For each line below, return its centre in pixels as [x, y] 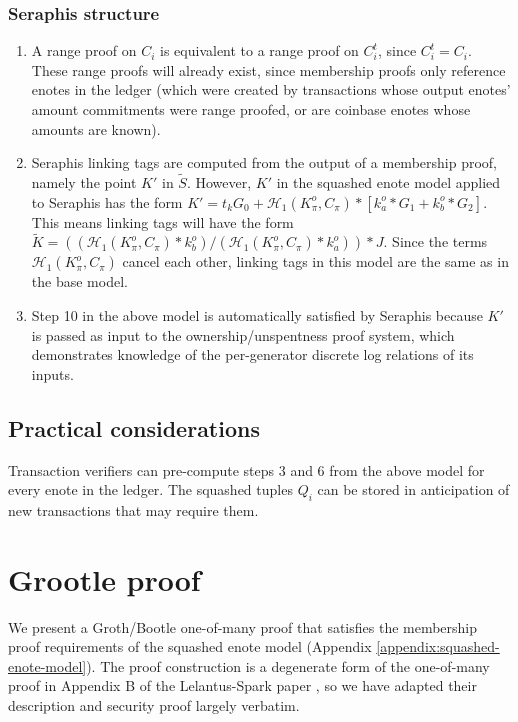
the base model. [79, 281]
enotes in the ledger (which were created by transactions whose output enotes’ [271, 89]
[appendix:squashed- [438, 646]
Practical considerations [134, 427]
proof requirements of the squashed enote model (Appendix [190, 646]
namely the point [84, 182]
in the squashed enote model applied [388, 182]
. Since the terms [435, 241]
